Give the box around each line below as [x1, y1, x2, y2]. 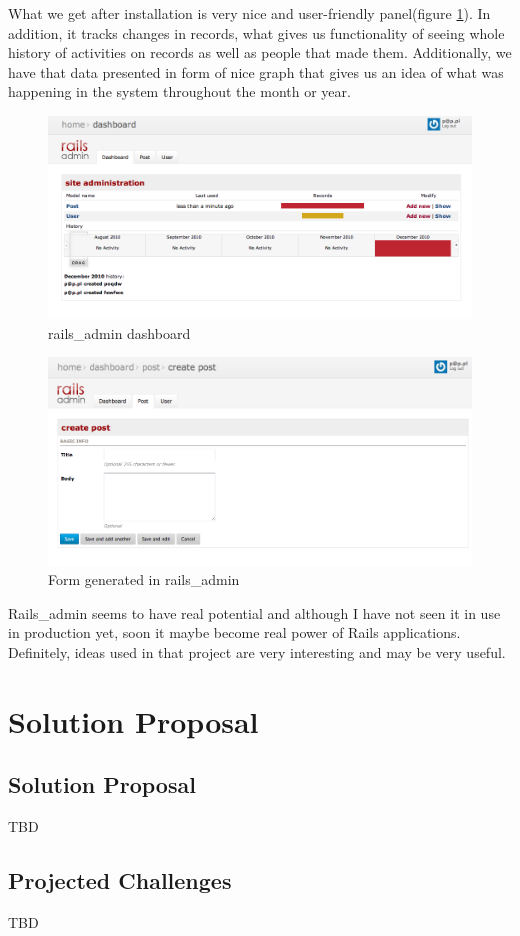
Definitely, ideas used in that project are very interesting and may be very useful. [8, 641, 506, 662]
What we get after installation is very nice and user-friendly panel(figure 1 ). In [8, 3, 491, 23]
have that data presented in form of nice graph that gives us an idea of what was [8, 61, 504, 82]
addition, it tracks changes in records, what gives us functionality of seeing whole [8, 22, 505, 43]
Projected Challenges [8, 865, 232, 896]
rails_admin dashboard [48, 322, 191, 343]
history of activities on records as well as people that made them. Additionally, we [8, 42, 512, 63]
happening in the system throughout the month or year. [8, 81, 351, 102]
